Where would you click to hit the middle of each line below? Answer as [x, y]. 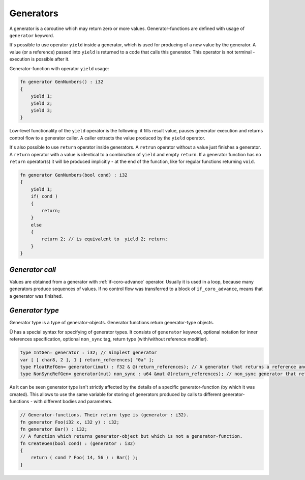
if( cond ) [44, 196]
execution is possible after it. [39, 59]
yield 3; [42, 110]
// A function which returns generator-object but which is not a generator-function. [131, 436]
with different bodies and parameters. [73, 402]
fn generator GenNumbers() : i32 [62, 82]
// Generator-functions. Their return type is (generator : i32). [104, 415]
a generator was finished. [36, 296]
